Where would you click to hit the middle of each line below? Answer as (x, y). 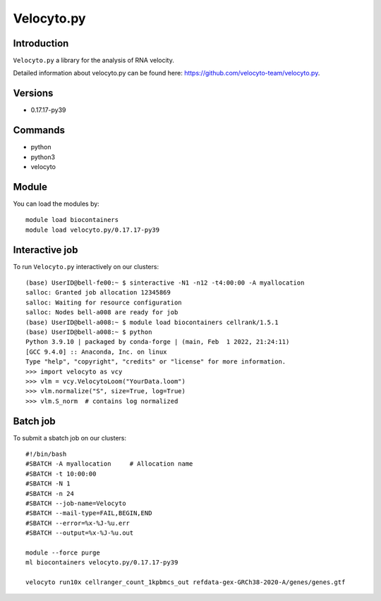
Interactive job (46, 250)
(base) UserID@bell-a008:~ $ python (89, 332)
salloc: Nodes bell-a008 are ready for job (102, 312)
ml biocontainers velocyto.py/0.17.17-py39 (102, 563)
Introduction (41, 43)
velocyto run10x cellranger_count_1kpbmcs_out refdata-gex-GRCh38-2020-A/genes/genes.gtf (186, 582)
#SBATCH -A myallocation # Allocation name (109, 464)
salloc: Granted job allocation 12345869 (98, 293)
